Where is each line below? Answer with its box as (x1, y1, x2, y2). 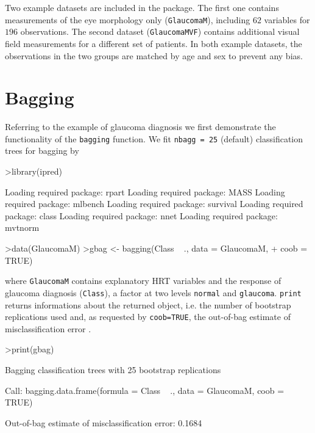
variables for (264, 13, 310, 26)
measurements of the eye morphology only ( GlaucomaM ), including (5, 13, 250, 26)
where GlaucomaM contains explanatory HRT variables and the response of (5, 274, 281, 287)
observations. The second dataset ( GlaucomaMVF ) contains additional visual (20, 25, 300, 38)
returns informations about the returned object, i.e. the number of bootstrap (5, 298, 291, 311)
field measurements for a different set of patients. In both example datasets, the (5, 37, 302, 49)
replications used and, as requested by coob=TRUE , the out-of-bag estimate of (5, 310, 291, 323)
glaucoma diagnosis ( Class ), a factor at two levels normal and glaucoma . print (5, 286, 302, 299)
